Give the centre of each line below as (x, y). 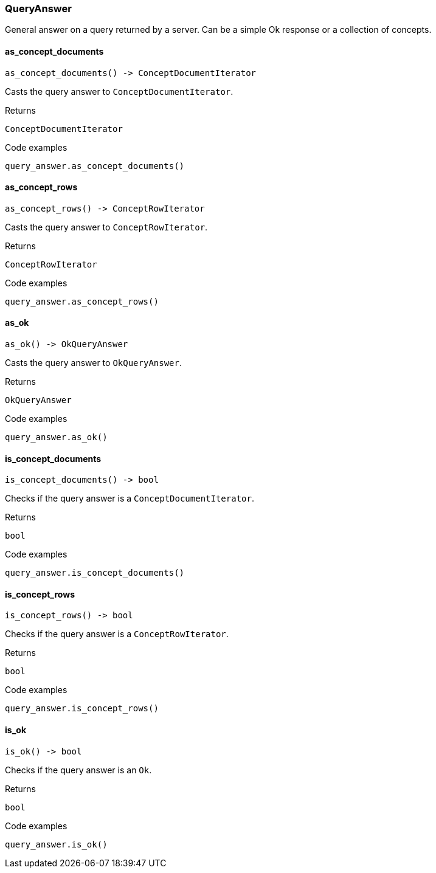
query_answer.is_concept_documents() (95, 573)
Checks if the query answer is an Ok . (78, 770)
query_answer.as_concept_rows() (82, 301)
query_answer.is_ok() (56, 844)
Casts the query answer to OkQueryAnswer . (94, 363)
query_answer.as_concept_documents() (95, 166)
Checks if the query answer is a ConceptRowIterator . (117, 634)
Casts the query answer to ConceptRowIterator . (106, 227)
